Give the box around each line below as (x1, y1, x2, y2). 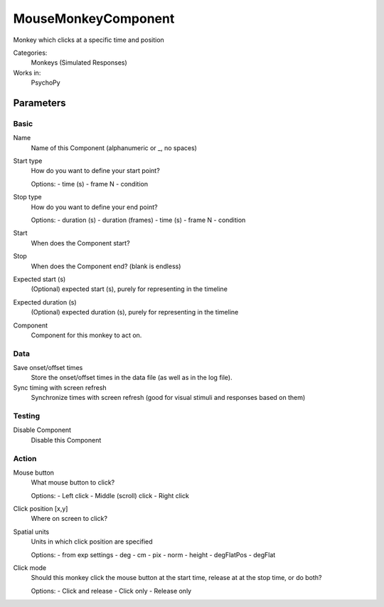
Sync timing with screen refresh (13, 383, 107, 391)
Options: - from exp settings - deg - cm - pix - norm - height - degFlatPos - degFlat (31, 550, 276, 559)
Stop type (13, 193, 42, 201)
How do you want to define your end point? (31, 203, 158, 211)
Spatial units (13, 527, 50, 536)
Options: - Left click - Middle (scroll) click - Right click (31, 491, 190, 500)
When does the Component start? (31, 238, 131, 247)
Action (13, 453, 37, 463)
